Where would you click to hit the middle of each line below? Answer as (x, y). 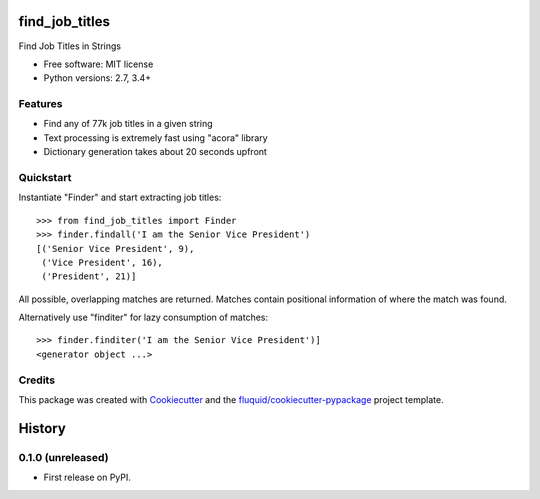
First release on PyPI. (87, 477)
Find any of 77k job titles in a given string (128, 124)
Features (40, 104)
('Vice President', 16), (102, 262)
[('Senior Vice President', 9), (115, 248)
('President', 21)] (89, 276)
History (42, 428)
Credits (36, 380)
